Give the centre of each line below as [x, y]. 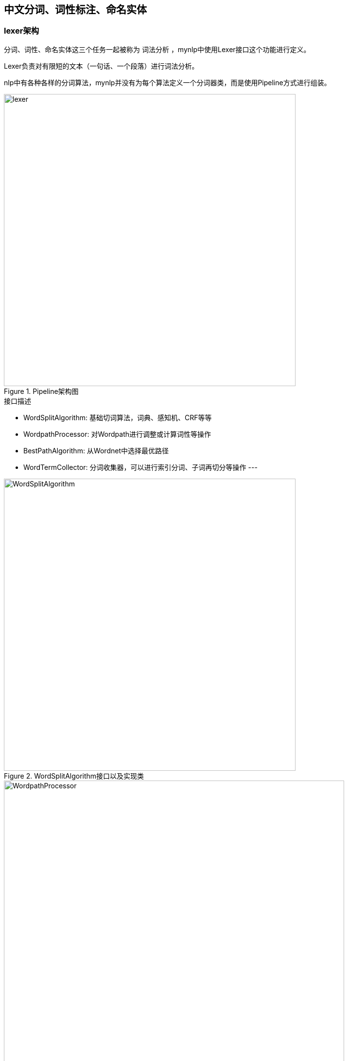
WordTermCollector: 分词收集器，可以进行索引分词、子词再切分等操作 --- [140, 467]
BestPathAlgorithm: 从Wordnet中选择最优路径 [96, 450]
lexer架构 [22, 31]
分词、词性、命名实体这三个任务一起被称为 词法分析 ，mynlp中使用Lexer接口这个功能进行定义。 [157, 49]
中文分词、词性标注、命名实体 [75, 9]
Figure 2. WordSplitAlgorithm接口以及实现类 [74, 776]
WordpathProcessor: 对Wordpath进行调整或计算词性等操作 [117, 434]
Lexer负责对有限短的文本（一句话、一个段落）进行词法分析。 [101, 66]
